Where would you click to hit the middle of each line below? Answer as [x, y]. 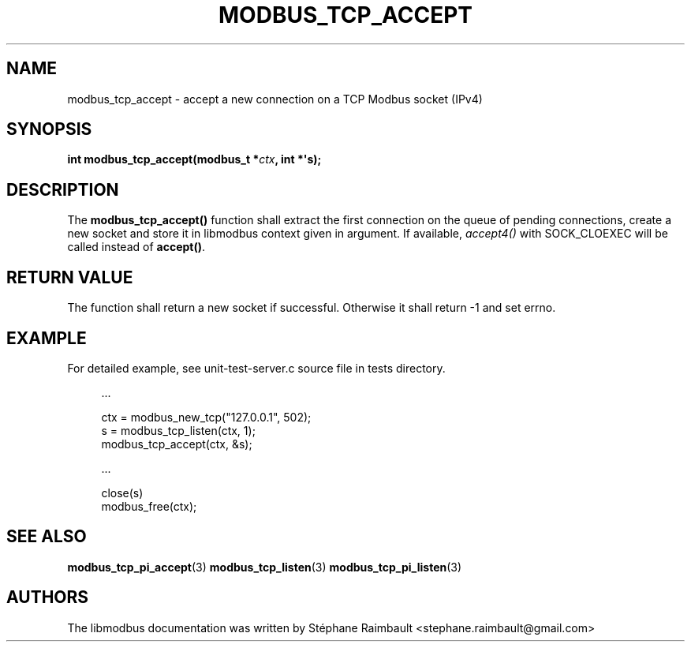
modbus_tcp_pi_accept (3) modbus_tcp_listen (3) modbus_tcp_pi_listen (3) [265, 567]
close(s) [122, 493]
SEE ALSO [47, 537]
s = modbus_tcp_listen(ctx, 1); [178, 430]
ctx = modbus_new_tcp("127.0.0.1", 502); [206, 417]
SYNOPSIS [49, 129]
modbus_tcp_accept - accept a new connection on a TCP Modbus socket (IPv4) [275, 99]
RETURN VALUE [70, 277]
